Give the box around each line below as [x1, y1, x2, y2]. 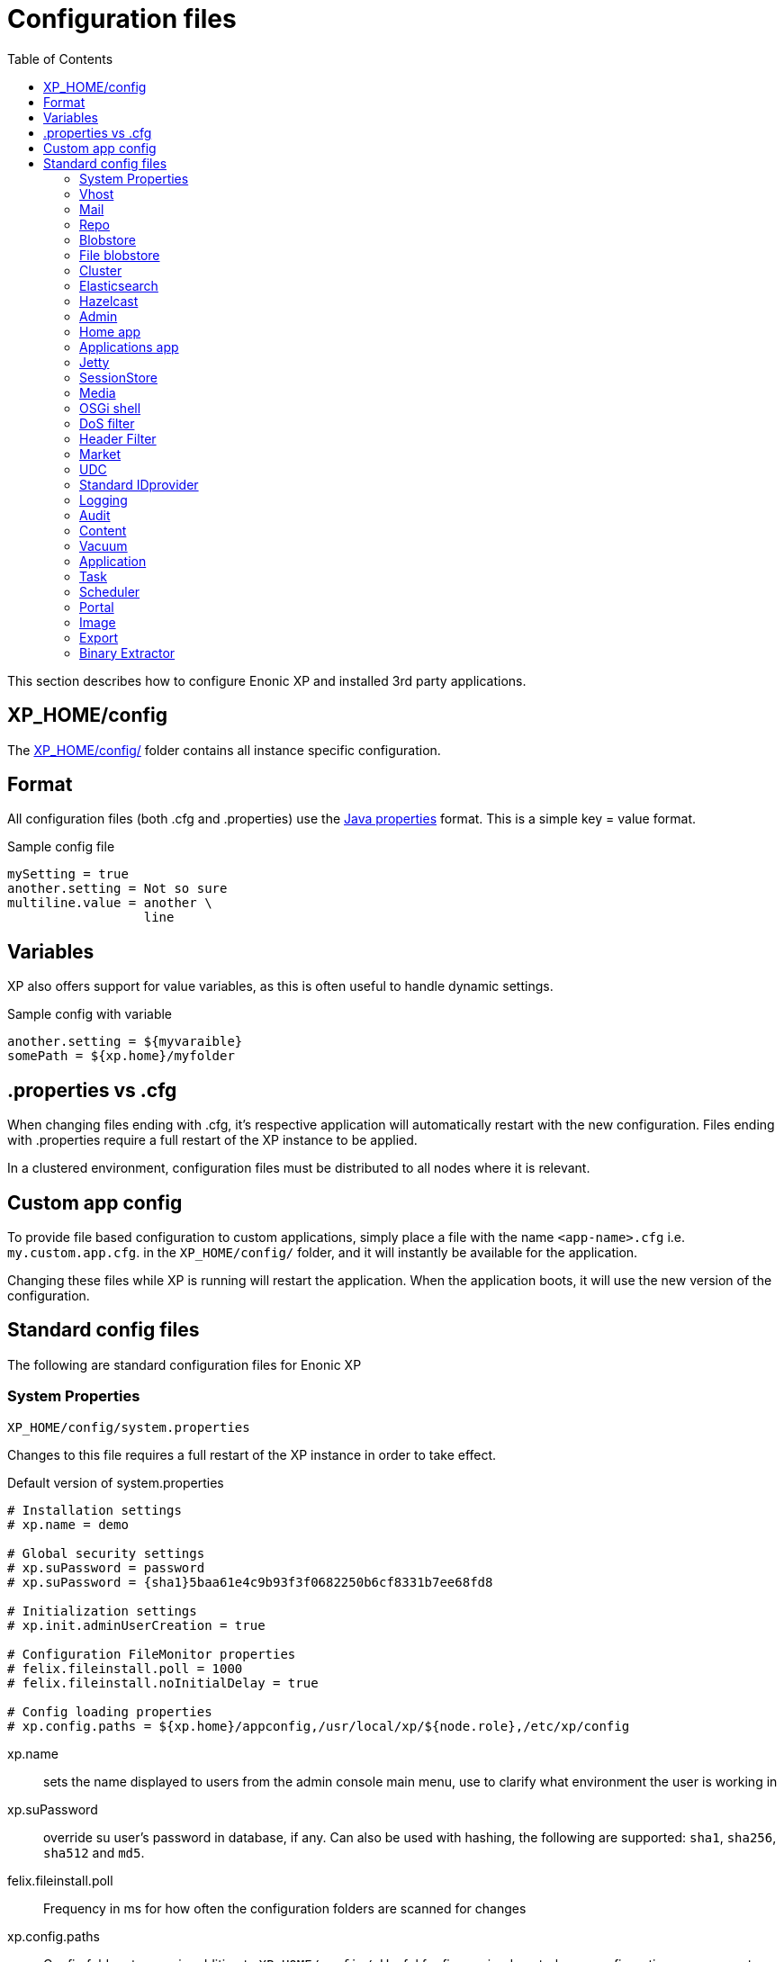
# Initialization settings [7, 1603, 197, 1618]
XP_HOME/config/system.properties [7, 1419, 250, 1435]
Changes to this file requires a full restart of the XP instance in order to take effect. [7, 1446, 497, 1462]
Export [79, 629, 119, 645]
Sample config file [7, 839, 115, 855]
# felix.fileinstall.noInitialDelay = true [7, 1675, 319, 1690]
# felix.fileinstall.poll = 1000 [7, 1660, 243, 1676]
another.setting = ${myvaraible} [7, 1034, 243, 1049]
